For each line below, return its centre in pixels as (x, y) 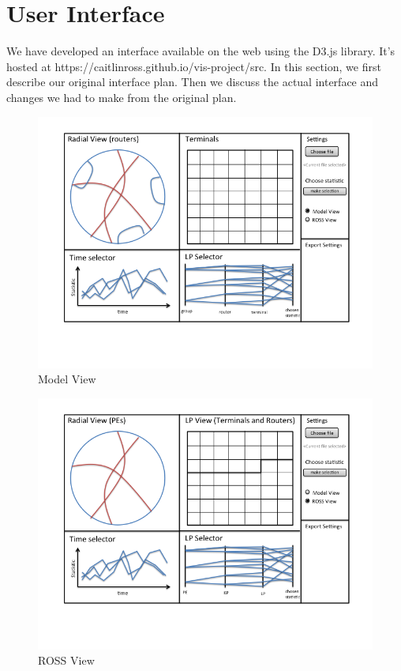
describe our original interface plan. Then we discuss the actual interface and (193, 82)
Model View (67, 379)
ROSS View (66, 660)
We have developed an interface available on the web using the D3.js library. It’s (201, 51)
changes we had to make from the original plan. (122, 97)
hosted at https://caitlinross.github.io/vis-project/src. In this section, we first (194, 66)
